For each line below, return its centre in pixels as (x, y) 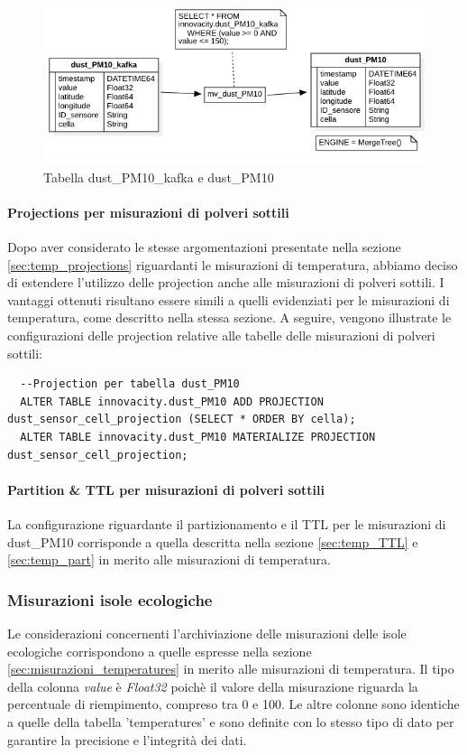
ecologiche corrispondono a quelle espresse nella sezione (160, 651)
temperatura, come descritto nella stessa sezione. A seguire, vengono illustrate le (229, 317)
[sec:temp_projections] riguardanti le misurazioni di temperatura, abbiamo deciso (233, 264)
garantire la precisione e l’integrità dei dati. (127, 739)
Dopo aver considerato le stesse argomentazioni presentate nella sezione (204, 247)
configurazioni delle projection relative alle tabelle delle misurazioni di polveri (221, 335)
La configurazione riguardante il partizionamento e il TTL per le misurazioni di (227, 523)
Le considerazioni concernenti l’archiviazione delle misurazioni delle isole (207, 633)
